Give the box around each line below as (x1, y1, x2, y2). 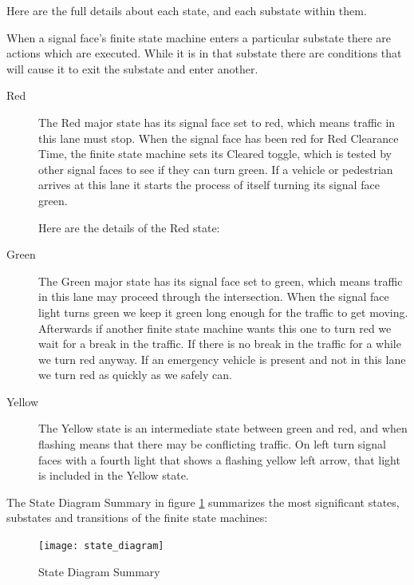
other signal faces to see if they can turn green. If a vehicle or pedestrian (38, 160, 393, 177)
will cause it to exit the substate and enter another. (6, 60, 258, 77)
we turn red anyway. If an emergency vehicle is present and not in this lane (38, 350, 406, 367)
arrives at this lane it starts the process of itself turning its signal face (38, 176, 380, 193)
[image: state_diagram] (38, 540, 164, 552)
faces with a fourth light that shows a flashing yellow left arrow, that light (38, 451, 400, 468)
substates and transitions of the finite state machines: (6, 509, 268, 526)
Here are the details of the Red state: (38, 219, 220, 235)
